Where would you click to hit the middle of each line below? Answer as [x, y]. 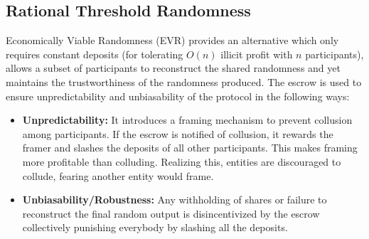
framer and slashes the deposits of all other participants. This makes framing [190, 148]
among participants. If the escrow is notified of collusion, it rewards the [178, 133]
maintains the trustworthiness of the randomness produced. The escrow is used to [184, 81]
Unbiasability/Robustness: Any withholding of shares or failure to [175, 200]
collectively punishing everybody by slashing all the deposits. [155, 227]
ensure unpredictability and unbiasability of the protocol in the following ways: [178, 96]
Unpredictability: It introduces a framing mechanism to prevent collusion [187, 120]
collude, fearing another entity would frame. [118, 175]
